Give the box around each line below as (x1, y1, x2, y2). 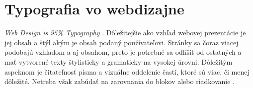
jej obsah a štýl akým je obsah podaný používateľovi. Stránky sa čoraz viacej (4, 37, 239, 47)
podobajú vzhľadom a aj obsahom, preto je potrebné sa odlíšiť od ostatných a (4, 47, 242, 57)
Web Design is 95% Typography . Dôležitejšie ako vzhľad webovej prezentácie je (4, 27, 246, 38)
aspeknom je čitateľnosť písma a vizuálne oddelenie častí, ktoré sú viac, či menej (4, 66, 250, 77)
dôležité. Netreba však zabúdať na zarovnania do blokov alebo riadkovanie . (4, 76, 235, 87)
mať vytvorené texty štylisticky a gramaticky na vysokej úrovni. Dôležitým (4, 56, 233, 67)
